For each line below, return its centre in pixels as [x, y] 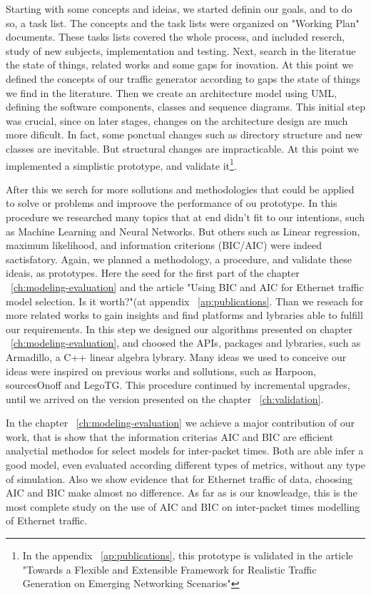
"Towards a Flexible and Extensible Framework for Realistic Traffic [169, 569]
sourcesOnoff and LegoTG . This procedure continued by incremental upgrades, [178, 385]
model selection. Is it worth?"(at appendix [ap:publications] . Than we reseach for [185, 301]
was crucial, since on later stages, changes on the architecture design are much [177, 120]
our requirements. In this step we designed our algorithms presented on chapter [179, 329]
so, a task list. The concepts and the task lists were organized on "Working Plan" [183, 22]
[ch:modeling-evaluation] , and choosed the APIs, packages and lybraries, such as [186, 343]
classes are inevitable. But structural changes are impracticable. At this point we [182, 148]
